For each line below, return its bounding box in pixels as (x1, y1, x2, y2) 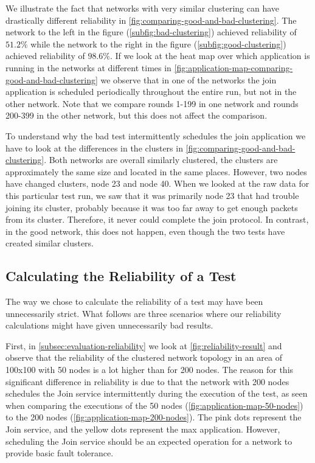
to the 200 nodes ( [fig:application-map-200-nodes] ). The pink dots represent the (5, 411, 302, 423)
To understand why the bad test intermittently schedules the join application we (5, 129, 306, 142)
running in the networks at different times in (5, 61, 171, 74)
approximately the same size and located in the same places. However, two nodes (5, 165, 307, 178)
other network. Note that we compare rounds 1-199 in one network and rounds (5, 97, 299, 110)
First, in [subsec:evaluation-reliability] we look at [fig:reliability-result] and (5, 339, 282, 352)
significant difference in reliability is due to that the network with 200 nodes (5, 375, 289, 388)
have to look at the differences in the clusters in (5, 141, 183, 154)
